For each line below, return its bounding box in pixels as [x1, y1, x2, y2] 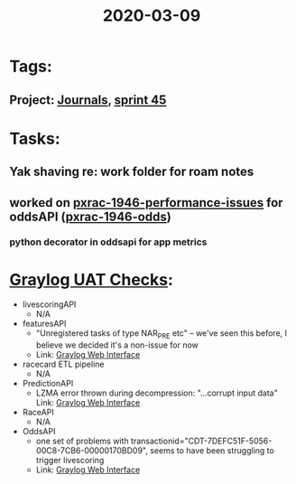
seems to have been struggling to [150, 445, 275, 456]
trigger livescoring [35, 455, 105, 466]
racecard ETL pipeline [22, 358, 105, 370]
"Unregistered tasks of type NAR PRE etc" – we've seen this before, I [35, 328, 287, 341]
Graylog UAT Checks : [9, 269, 174, 290]
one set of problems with [35, 435, 129, 447]
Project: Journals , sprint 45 [9, 92, 167, 107]
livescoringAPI [22, 299, 77, 310]
